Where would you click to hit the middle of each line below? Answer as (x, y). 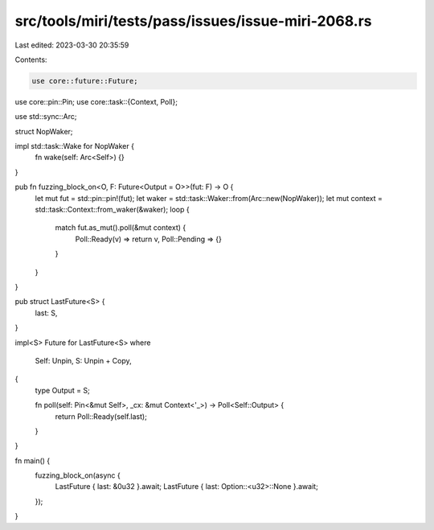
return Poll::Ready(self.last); (101, 416)
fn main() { (33, 460)
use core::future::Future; (85, 81)
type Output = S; (62, 390)
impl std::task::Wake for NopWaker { (74, 146)
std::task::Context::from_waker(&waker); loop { (112, 210)
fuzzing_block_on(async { (78, 475)
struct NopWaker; (44, 131)
